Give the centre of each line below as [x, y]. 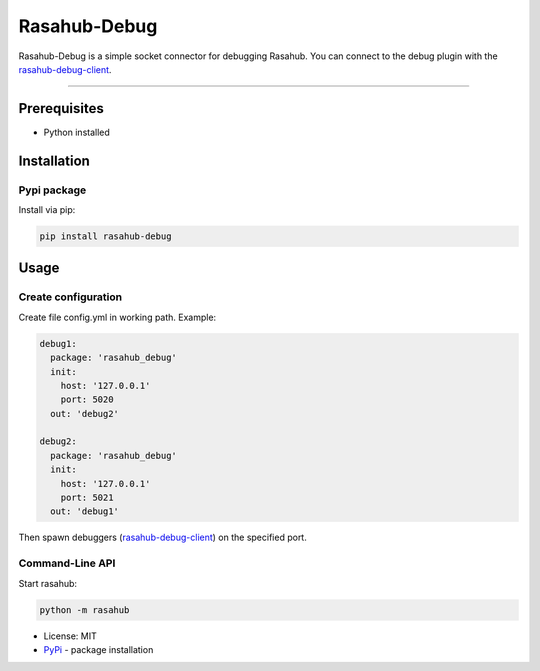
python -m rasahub [84, 609]
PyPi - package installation [98, 649]
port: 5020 [87, 399]
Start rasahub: [48, 583]
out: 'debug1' [85, 511]
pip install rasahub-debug [105, 236]
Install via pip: [47, 209]
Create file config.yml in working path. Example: [117, 317]
